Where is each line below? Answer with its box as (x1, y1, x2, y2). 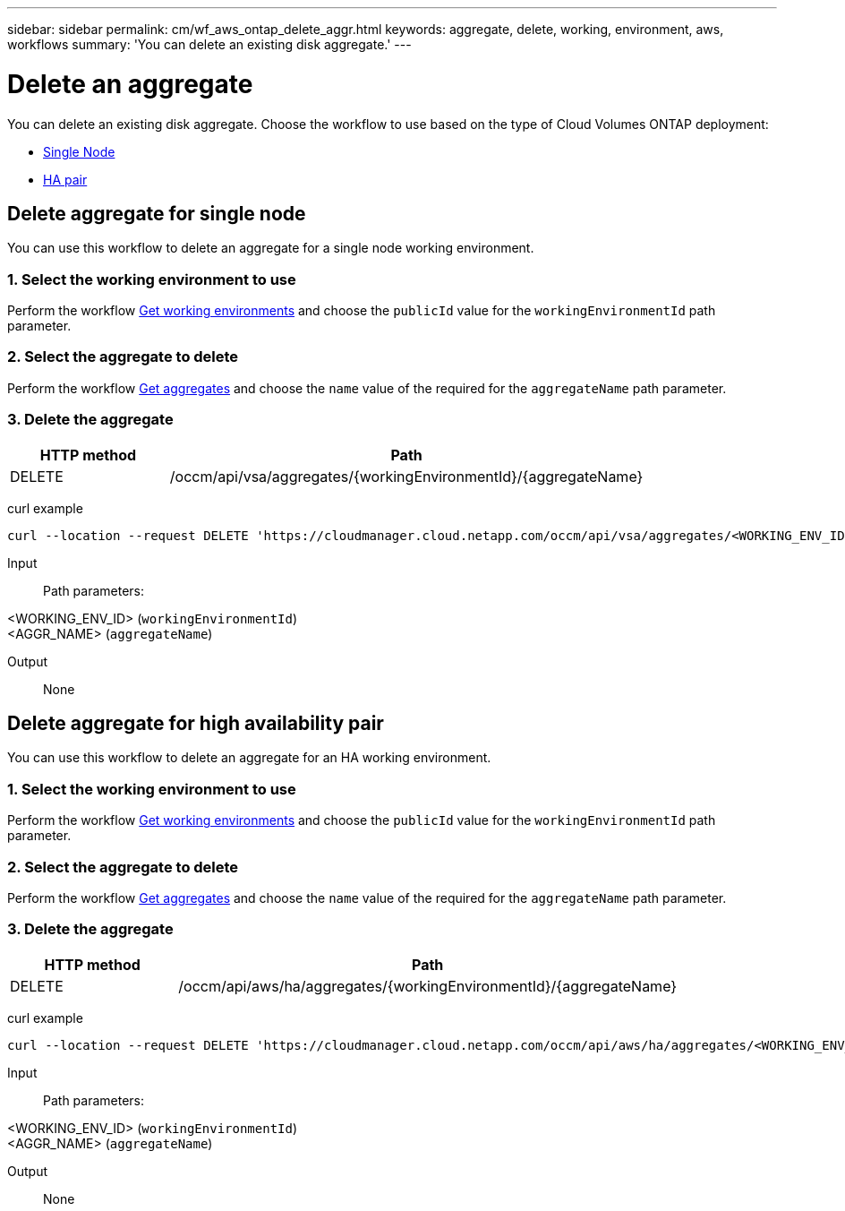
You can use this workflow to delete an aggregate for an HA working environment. (7, 750, 491, 766)
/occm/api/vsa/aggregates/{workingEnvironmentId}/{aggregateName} (169, 467, 644, 485)
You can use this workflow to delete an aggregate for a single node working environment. (7, 240, 534, 256)
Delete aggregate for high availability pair (7, 712, 384, 735)
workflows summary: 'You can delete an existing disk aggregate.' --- (7, 37, 412, 52)
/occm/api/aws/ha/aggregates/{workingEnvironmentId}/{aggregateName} (178, 976, 678, 995)
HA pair (43, 171, 88, 187)
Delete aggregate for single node (7, 202, 306, 225)
